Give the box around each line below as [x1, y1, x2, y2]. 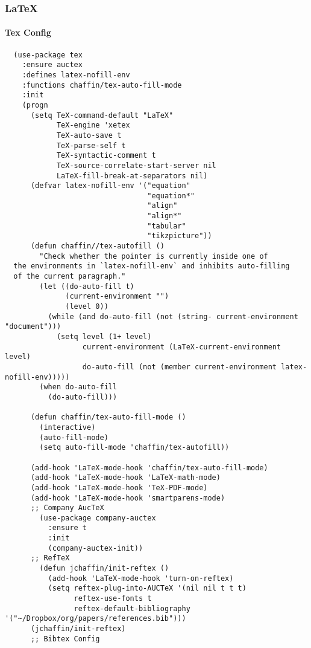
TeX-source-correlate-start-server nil [56, 161, 216, 170]
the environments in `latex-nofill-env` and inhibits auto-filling [13, 262, 290, 271]
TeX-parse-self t [56, 141, 126, 150]
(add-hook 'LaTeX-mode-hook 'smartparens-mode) [30, 493, 225, 502]
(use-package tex [13, 50, 83, 59]
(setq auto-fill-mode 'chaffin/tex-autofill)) [39, 443, 230, 452]
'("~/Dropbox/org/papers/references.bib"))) [5, 614, 186, 623]
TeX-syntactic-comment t [56, 151, 156, 160]
